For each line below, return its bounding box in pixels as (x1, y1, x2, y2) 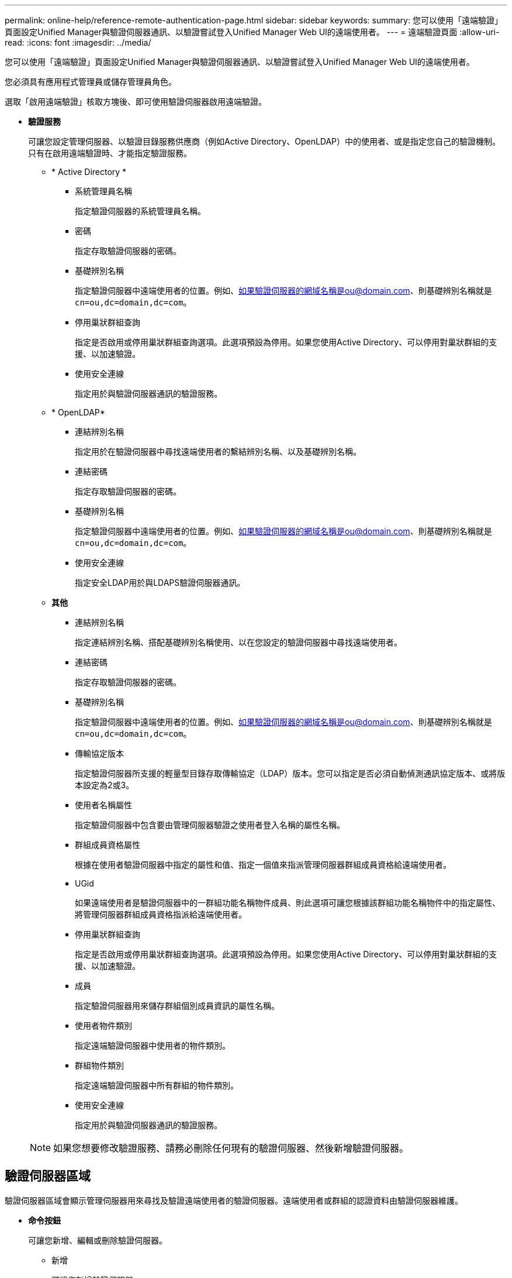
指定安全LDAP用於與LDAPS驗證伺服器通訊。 (75, 578, 245, 588)
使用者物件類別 (75, 1021, 132, 1030)
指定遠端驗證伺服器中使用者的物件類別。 (75, 1040, 230, 1050)
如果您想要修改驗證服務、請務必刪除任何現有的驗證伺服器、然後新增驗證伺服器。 (53, 1142, 409, 1154)
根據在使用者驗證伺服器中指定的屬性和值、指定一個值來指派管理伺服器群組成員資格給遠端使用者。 (75, 860, 451, 870)
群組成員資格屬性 (75, 840, 140, 850)
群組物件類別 (75, 1060, 124, 1070)
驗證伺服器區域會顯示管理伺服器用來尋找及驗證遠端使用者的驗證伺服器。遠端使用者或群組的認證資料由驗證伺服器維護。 (5, 1195, 463, 1205)
